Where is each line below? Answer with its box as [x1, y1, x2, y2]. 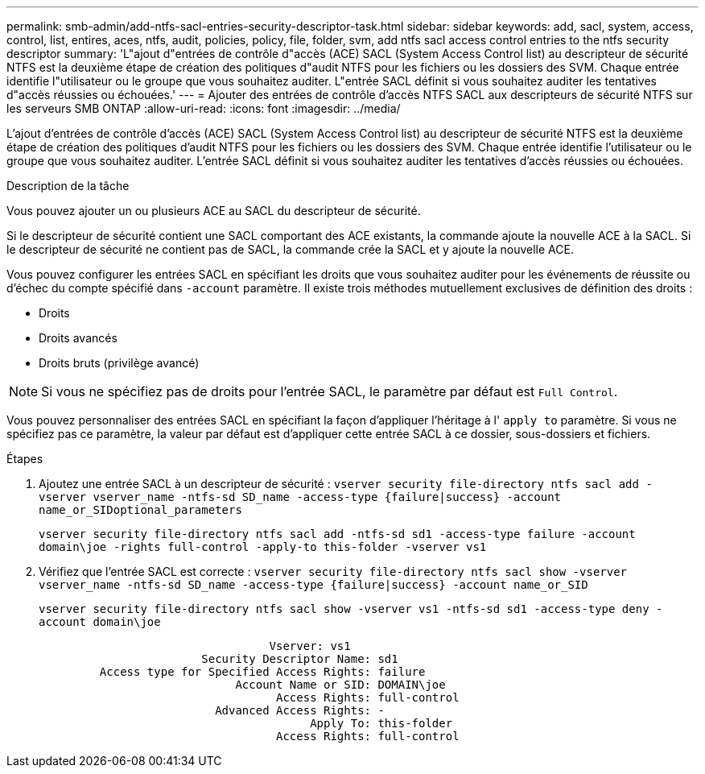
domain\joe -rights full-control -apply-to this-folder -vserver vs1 [39, 540, 487, 553]
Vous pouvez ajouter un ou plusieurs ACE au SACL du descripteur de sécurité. [6, 204, 421, 217]
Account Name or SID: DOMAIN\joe [235, 678, 446, 691]
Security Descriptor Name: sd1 [201, 652, 398, 665]
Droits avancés [39, 331, 117, 345]
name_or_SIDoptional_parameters [39, 503, 242, 516]
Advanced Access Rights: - [215, 704, 385, 717]
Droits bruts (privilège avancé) [39, 356, 200, 370]
